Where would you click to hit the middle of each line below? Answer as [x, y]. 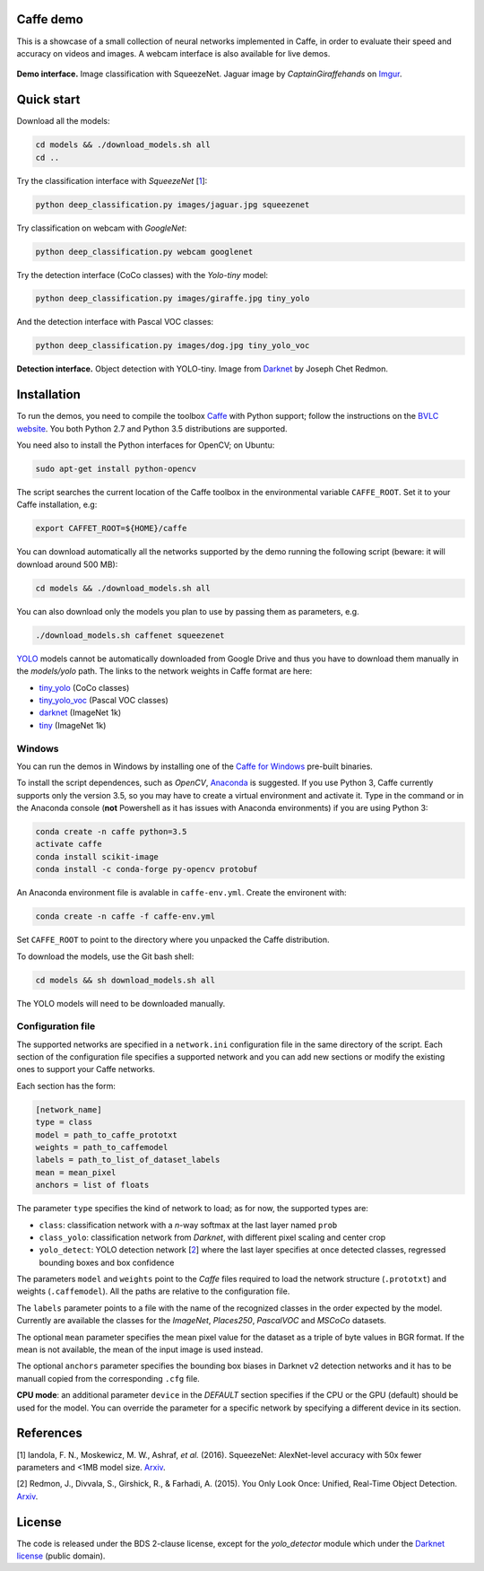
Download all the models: [64, 121]
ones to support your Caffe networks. [86, 1069]
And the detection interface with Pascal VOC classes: [115, 322]
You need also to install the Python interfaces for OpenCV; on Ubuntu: [146, 445]
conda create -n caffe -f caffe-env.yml [125, 916]
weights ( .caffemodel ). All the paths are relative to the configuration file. [153, 1291]
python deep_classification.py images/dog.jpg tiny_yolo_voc [173, 346]
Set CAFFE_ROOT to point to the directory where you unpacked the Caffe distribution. [173, 940]
